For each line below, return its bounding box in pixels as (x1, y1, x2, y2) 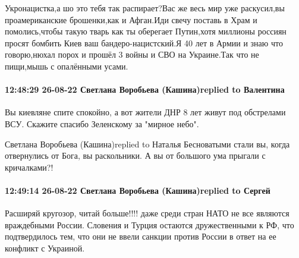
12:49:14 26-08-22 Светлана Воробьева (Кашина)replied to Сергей (5, 184, 270, 196)
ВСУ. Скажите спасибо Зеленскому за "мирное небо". (5, 117, 199, 130)
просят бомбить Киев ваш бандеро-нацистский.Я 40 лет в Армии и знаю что (5, 36, 283, 49)
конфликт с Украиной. (5, 241, 85, 254)
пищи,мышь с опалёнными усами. (5, 59, 128, 72)
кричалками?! (5, 161, 53, 173)
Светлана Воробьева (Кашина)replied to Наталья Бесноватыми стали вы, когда (5, 137, 290, 150)
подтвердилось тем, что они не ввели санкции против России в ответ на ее (5, 230, 276, 243)
